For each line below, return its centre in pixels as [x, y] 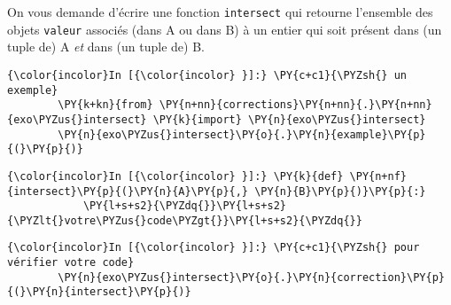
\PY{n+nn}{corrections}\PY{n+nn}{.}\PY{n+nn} [295, 105]
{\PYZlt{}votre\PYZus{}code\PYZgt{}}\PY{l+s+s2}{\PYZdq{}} [185, 220]
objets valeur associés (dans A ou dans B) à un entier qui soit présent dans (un [225, 29]
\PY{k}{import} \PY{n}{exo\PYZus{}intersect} [289, 119]
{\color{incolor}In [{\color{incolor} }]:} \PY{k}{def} [175, 176]
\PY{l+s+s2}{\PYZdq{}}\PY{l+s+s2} [184, 206]
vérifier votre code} [71, 263]
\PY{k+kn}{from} [105, 105]
